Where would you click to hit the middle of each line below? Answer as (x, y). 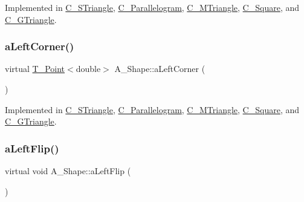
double (88, 69)
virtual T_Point (35, 69)
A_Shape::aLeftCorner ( (160, 69)
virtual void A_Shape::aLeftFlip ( (68, 171)
